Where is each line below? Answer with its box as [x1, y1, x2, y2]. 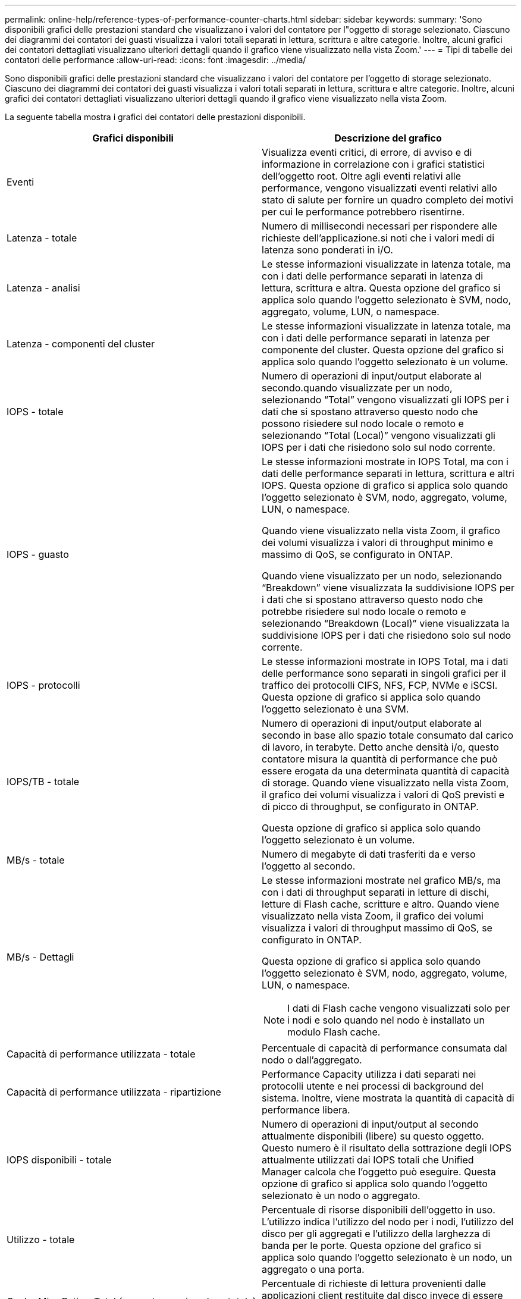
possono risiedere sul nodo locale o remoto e [262, 418, 464, 429]
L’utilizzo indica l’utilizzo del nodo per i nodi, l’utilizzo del [262, 1216, 514, 1228]
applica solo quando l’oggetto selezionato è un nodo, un [262, 1251, 513, 1263]
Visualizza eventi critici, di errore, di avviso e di [262, 146, 472, 158]
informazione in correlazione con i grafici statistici [262, 158, 485, 170]
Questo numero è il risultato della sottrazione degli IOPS [262, 1142, 512, 1154]
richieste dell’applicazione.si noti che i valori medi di [262, 232, 495, 244]
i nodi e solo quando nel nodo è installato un [287, 1014, 485, 1026]
